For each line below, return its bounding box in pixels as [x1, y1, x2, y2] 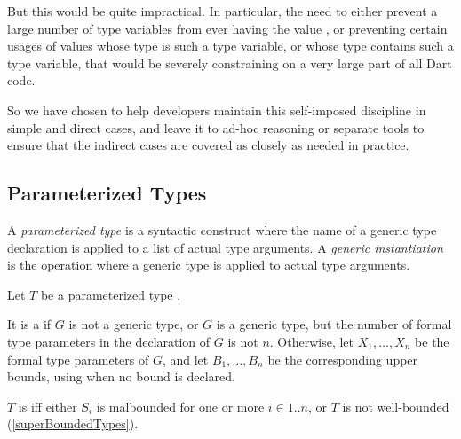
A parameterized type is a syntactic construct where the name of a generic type [7, 220, 437, 239]
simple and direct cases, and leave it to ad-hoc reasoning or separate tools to [7, 118, 425, 137]
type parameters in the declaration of [7, 332, 211, 350]
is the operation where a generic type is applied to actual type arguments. [7, 255, 410, 274]
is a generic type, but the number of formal [216, 315, 452, 333]
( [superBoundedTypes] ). [7, 414, 139, 433]
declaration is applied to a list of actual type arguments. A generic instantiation [7, 238, 443, 256]
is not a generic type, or [68, 315, 199, 333]
